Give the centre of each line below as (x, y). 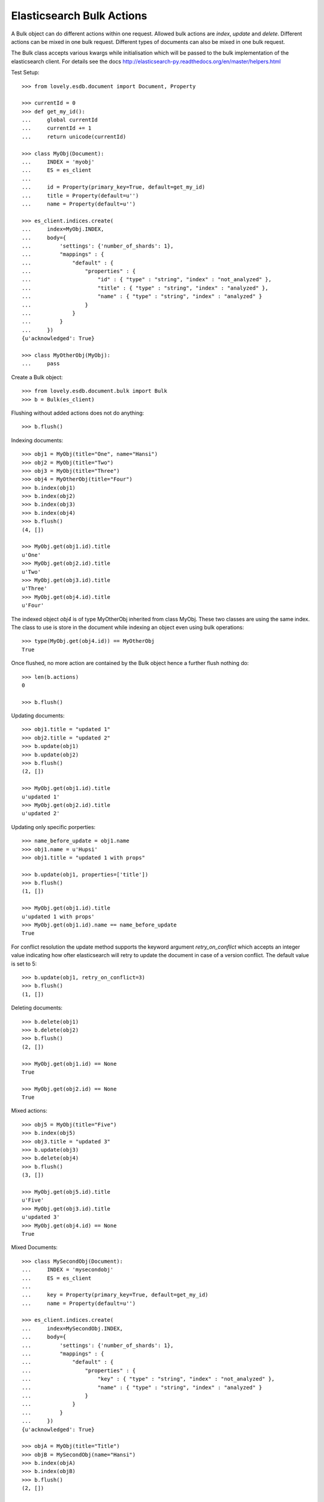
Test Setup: (25, 73)
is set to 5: (24, 964)
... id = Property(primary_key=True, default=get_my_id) (113, 187)
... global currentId (60, 120)
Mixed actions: (29, 1111)
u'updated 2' (41, 813)
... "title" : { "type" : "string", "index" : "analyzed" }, (145, 288)
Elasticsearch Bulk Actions (79, 16)
